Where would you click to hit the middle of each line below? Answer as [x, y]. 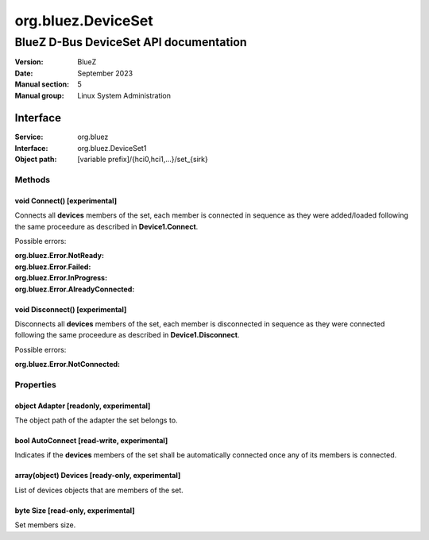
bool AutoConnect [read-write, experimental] [91, 441]
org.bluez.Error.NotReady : [60, 256]
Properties [36, 384]
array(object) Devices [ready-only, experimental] [98, 476]
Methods [33, 180]
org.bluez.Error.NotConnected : [68, 364]
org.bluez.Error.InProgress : [61, 278]
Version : [29, 62]
